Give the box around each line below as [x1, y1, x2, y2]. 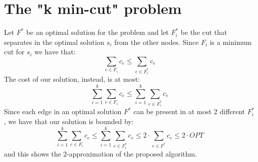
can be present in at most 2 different [133, 106, 245, 117]
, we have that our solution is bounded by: [4, 116, 134, 126]
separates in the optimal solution [4, 36, 104, 47]
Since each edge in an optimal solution [4, 106, 122, 117]
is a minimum [210, 36, 252, 47]
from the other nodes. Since [114, 36, 199, 47]
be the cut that [181, 27, 228, 37]
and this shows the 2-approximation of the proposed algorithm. [4, 148, 197, 159]
